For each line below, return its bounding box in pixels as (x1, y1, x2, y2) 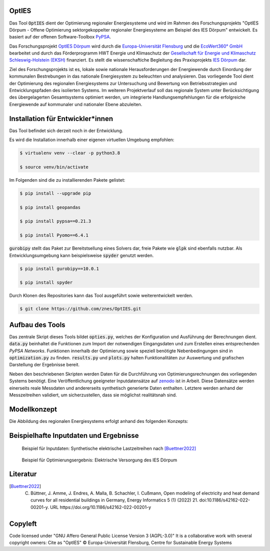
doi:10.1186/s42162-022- (199, 497, 250, 503)
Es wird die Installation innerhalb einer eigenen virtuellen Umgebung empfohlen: (9, 137, 174, 143)
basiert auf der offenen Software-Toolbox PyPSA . (9, 34, 111, 40)
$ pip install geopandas (19, 204, 81, 210)
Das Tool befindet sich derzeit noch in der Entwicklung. (9, 128, 123, 134)
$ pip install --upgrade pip (19, 190, 91, 196)
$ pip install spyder (19, 280, 73, 285)
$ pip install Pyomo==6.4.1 (19, 233, 88, 238)
